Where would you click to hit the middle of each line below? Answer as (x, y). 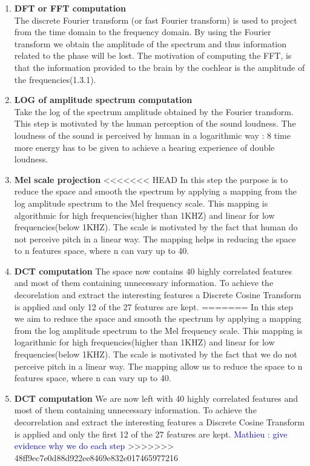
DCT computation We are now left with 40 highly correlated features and (156, 398)
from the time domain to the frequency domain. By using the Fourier (143, 32)
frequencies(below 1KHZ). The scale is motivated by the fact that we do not (156, 354)
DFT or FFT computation (70, 8)
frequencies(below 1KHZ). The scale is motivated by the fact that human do (156, 227)
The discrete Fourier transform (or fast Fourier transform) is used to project (156, 20)
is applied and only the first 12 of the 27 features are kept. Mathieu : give (151, 434)
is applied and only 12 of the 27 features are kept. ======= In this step (153, 306)
